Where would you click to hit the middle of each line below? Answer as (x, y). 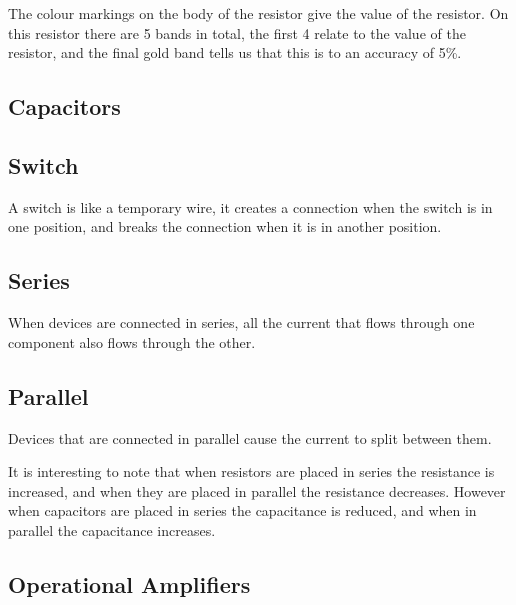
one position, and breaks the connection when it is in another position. (225, 226)
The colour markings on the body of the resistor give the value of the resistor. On (258, 13)
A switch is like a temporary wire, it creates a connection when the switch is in (250, 206)
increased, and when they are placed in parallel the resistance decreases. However (257, 490)
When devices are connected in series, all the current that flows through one (241, 322)
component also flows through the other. (132, 341)
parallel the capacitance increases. (112, 529)
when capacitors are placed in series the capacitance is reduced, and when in (242, 510)
